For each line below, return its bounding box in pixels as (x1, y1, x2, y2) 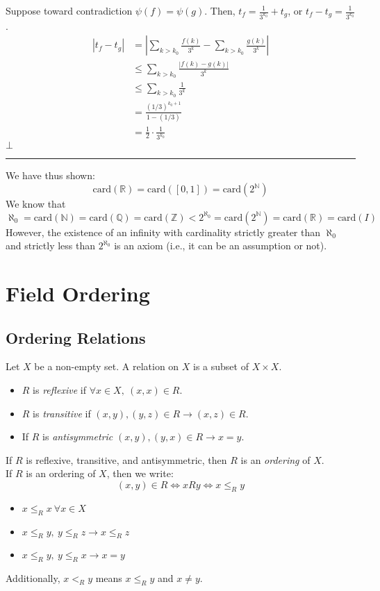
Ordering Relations (6, 326, 146, 348)
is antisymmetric (42, 429, 113, 444)
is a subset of (193, 359, 249, 374)
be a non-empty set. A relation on (34, 359, 179, 374)
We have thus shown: (6, 168, 95, 183)
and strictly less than (6, 238, 95, 253)
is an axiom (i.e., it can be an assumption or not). (114, 238, 327, 253)
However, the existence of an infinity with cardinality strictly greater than (6, 224, 321, 239)
